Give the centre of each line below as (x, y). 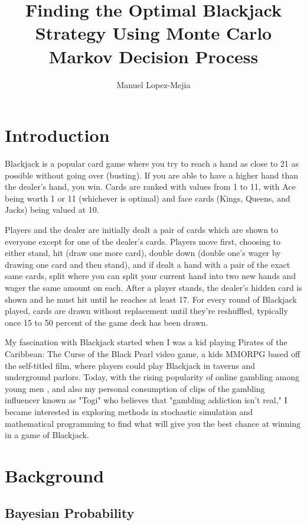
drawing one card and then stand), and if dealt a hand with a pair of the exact (148, 264)
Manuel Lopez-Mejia (153, 84)
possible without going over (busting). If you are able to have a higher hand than (151, 175)
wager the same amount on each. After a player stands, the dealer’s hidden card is (153, 287)
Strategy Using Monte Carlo (153, 33)
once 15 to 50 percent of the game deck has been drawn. (107, 322)
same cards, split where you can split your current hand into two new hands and (150, 276)
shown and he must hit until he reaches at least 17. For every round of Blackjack (151, 299)
